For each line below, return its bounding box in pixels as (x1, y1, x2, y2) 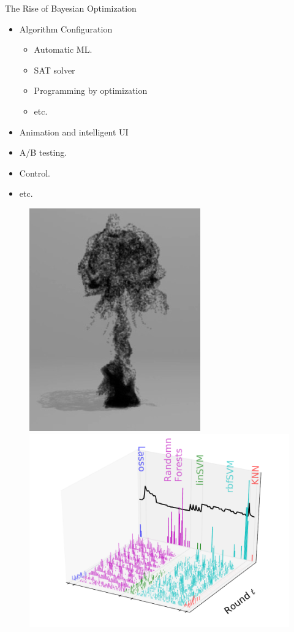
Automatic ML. (34, 43, 92, 56)
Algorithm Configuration (19, 22, 113, 35)
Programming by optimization (34, 84, 148, 97)
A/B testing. (19, 146, 67, 159)
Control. (19, 166, 51, 179)
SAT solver (34, 63, 75, 76)
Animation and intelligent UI (19, 125, 129, 138)
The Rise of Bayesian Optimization (5, 2, 137, 14)
